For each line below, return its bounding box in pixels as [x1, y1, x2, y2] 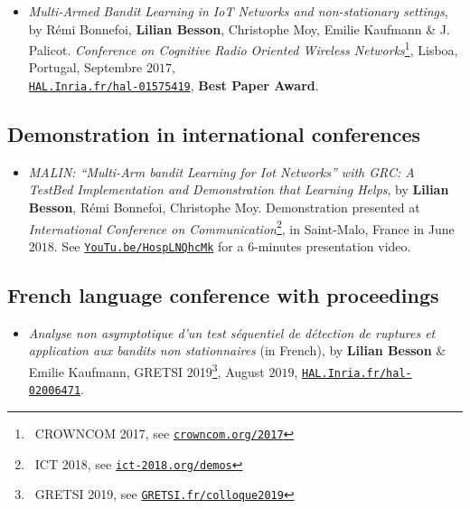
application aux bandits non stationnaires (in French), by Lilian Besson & [28, 341, 446, 360]
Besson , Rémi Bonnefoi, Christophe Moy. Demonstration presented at [28, 198, 420, 217]
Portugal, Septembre [28, 58, 143, 77]
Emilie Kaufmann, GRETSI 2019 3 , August [28, 359, 265, 381]
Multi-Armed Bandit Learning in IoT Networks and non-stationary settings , [28, 2, 448, 20]
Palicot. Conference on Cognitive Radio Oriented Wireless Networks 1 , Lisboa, [28, 38, 458, 59]
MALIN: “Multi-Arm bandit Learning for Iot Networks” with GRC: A [28, 162, 415, 181]
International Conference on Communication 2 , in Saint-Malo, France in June [28, 216, 455, 238]
